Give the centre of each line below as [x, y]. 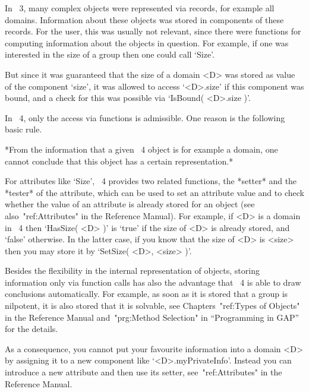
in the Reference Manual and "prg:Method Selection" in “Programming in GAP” [152, 317]
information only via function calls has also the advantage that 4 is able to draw [153, 282]
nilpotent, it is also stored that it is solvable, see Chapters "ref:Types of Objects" [152, 306]
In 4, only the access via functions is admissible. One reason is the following [145, 117]
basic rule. [23, 129]
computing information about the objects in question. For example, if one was [147, 42]
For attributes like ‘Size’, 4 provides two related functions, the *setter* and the [151, 181]
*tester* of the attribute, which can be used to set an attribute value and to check [154, 192]
